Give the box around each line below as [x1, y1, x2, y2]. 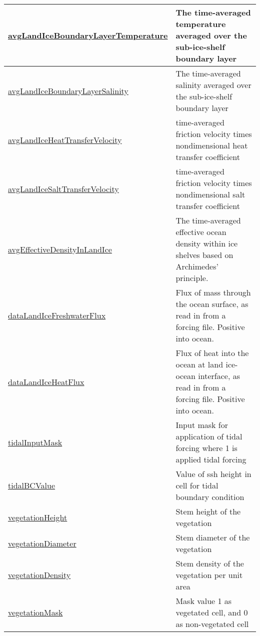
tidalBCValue [8, 479, 55, 491]
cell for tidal [175, 479, 218, 491]
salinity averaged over [175, 79, 251, 90]
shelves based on [175, 249, 233, 260]
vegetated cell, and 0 [175, 606, 248, 618]
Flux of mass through [175, 286, 251, 298]
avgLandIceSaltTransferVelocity [8, 182, 119, 194]
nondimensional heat [175, 139, 248, 151]
